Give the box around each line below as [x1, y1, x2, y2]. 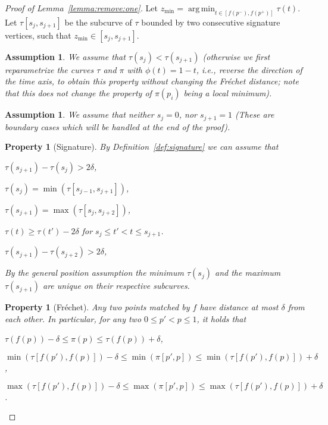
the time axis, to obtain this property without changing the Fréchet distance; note [5, 75, 299, 87]
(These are [235, 108, 274, 121]
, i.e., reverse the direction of [196, 63, 302, 75]
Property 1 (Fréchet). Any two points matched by [5, 301, 190, 313]
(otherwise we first [202, 50, 270, 62]
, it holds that [196, 312, 246, 325]
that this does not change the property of [5, 87, 152, 99]
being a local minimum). [183, 87, 272, 99]
